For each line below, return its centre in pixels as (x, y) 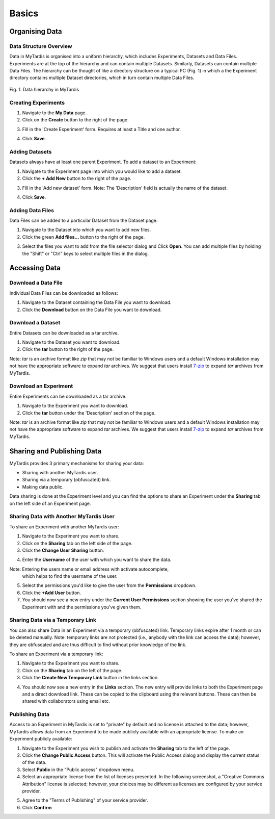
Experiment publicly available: (41, 739)
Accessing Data (35, 268)
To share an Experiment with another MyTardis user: (64, 527)
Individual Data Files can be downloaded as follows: (64, 293)
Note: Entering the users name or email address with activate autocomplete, (89, 569)
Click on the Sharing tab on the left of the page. (72, 670)
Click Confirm (37, 807)
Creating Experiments (37, 103)
